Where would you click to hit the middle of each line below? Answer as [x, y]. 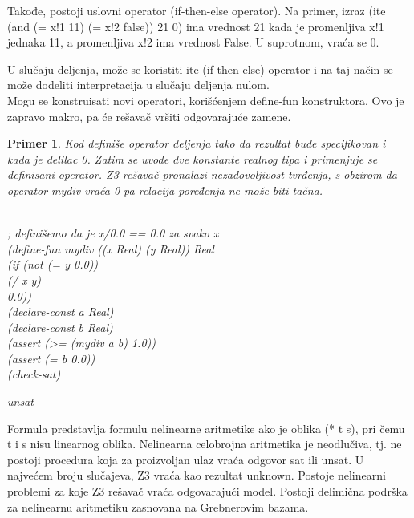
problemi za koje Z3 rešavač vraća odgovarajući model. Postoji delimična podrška [207, 491]
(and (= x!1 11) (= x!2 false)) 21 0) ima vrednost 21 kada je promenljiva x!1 [196, 26]
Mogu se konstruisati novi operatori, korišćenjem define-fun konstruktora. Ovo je [206, 100]
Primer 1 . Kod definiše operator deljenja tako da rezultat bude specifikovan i [197, 143]
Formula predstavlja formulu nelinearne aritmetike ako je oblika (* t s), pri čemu [206, 428]
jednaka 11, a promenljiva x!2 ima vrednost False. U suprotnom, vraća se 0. [193, 42]
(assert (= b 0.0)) [51, 358]
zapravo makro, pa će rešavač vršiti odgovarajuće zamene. [149, 116]
